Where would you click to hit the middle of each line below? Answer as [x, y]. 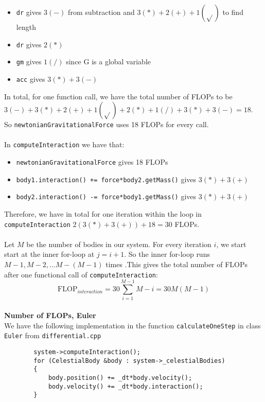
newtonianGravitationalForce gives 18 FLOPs [92, 162]
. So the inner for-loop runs [167, 254]
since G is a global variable [108, 62]
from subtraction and [101, 12]
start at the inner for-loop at [49, 254]
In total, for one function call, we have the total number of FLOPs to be [118, 96]
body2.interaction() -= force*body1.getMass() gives [106, 196]
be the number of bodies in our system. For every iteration [119, 244]
